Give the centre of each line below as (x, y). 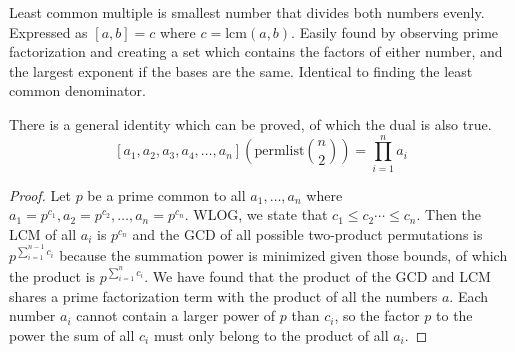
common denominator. (77, 90)
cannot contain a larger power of (176, 315)
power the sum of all (72, 334)
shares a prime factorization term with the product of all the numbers (223, 295)
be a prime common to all (166, 194)
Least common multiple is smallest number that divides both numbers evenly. (247, 12)
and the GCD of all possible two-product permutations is (307, 233)
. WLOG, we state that (256, 214)
